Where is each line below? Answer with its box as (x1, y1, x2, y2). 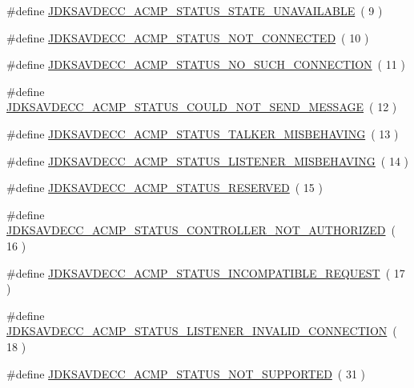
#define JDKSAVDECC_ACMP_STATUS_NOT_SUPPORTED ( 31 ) (6, 365, 366, 382)
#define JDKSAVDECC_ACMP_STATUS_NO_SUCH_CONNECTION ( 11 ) (6, 56, 405, 73)
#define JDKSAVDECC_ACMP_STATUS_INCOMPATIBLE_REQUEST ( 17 (6, 264, 405, 281)
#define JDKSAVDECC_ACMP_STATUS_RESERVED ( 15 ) (6, 179, 323, 196)
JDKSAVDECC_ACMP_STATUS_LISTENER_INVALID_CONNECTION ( (6, 322, 397, 339)
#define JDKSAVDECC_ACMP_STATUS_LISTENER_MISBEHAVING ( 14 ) (6, 152, 409, 169)
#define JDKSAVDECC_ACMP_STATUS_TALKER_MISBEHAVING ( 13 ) (6, 125, 399, 142)
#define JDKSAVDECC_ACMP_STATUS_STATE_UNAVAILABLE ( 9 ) (6, 2, 383, 18)
